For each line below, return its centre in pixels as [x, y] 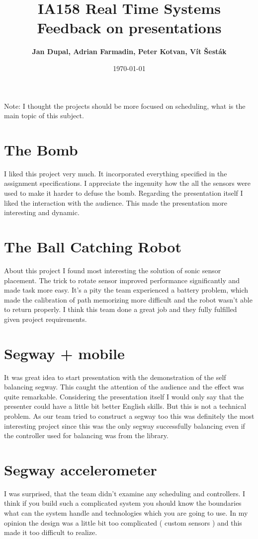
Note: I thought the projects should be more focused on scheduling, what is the [125, 106]
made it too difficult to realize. [51, 532]
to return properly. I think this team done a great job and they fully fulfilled [121, 309]
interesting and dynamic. [42, 212]
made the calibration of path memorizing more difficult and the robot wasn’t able [128, 299]
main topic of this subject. [44, 115]
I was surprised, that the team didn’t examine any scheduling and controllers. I [125, 493]
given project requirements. [45, 319]
